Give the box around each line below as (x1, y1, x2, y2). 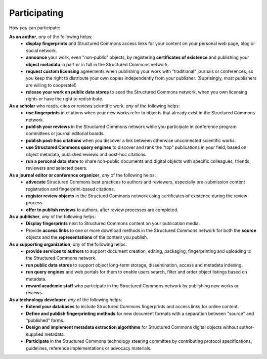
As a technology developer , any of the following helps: (9, 297, 122, 303)
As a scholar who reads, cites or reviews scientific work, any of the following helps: (9, 103, 180, 109)
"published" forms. (26, 317, 64, 323)
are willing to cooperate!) (26, 82, 77, 88)
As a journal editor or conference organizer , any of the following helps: (9, 172, 156, 178)
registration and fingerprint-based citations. (26, 186, 115, 192)
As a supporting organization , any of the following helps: (9, 241, 127, 247)
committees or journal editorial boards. (26, 131, 105, 136)
